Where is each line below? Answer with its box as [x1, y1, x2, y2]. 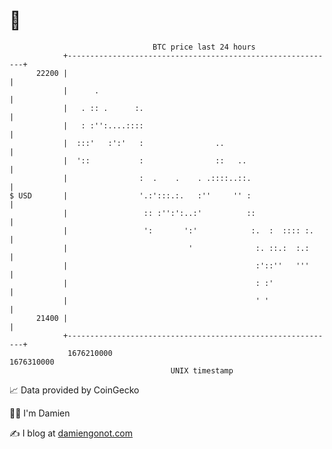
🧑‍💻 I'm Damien [9, 407, 71, 419]
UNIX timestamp [170, 365, 234, 376]
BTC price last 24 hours [152, 42, 256, 52]
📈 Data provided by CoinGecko [9, 384, 140, 396]
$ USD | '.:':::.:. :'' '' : [9, 190, 252, 201]
